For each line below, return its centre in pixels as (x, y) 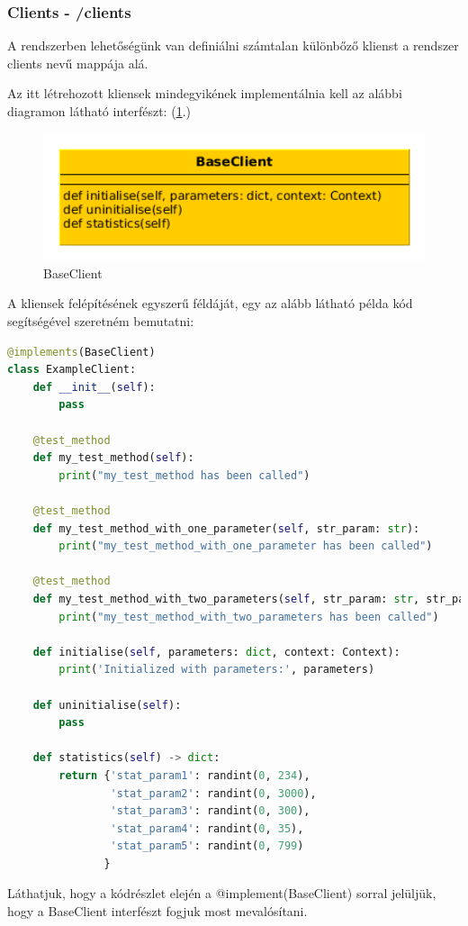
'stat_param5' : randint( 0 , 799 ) (207, 846)
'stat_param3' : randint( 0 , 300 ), (210, 811)
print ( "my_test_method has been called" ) (184, 475)
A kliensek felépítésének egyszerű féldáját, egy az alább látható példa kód (210, 303)
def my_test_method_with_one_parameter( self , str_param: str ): (226, 528)
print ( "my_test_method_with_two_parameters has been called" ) (249, 617)
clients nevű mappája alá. (78, 63)
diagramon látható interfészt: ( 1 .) (99, 111)
